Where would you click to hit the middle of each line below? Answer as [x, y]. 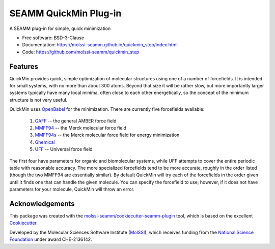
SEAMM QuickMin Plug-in [65, 13]
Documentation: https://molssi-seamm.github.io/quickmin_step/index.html [100, 45]
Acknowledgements [42, 204]
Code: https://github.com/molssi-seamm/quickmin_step [81, 52]
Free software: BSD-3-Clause [53, 38]
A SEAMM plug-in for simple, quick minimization [60, 28]
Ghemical [45, 142]
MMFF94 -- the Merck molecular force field [81, 128]
